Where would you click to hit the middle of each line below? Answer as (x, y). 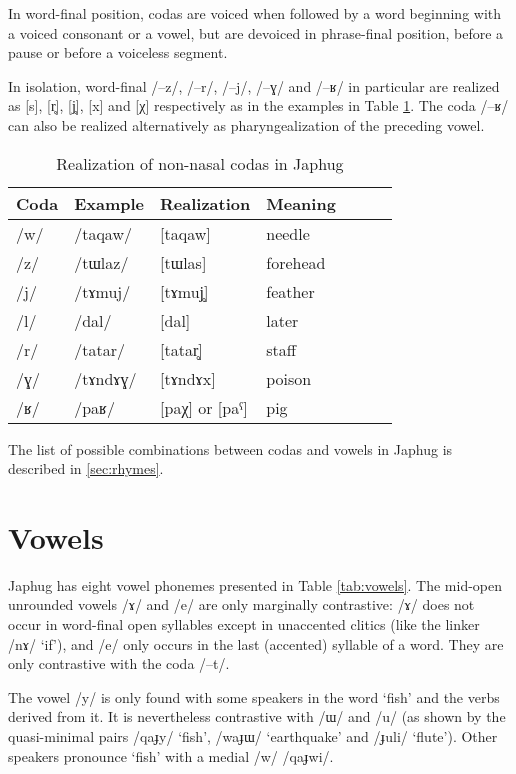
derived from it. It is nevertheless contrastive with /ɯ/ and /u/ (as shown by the (257, 716)
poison (289, 378)
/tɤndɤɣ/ (105, 378)
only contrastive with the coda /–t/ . (119, 663)
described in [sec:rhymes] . (86, 468)
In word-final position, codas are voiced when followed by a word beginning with (255, 13)
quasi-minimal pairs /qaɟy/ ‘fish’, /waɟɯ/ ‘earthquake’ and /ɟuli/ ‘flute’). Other (253, 736)
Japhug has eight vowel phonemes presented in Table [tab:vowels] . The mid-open (255, 584)
